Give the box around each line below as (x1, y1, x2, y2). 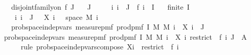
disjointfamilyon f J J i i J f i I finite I (11, 2, 190, 12)
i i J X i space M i (14, 11, 98, 22)
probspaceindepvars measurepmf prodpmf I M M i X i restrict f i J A (4, 31, 247, 42)
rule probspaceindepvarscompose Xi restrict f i (20, 41, 179, 52)
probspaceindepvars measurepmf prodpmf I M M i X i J (11, 21, 204, 32)
